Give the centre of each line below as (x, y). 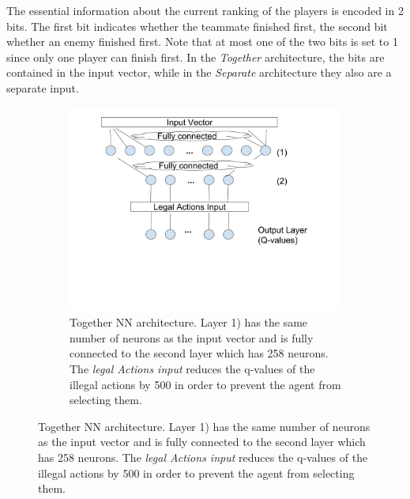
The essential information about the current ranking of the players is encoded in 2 (205, 10)
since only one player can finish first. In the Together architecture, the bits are (196, 57)
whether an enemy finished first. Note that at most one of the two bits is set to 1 (202, 42)
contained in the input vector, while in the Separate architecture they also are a (199, 72)
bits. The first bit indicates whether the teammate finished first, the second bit (197, 26)
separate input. (43, 87)
